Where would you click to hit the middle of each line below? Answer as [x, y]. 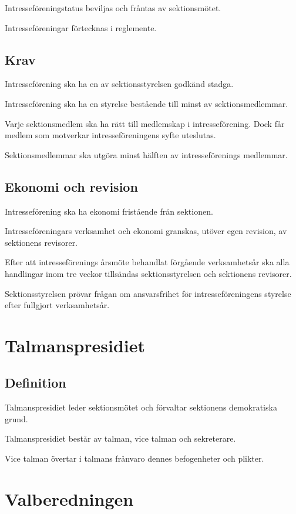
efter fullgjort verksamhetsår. [57, 305]
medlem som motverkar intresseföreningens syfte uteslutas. [110, 135]
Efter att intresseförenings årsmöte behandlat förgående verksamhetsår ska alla [147, 262]
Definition [36, 383]
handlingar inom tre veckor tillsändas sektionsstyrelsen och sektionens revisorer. [148, 273]
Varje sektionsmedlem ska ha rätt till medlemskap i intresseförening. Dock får [145, 123]
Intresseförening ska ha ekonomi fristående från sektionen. [109, 211]
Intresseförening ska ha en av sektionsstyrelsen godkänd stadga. [119, 84]
